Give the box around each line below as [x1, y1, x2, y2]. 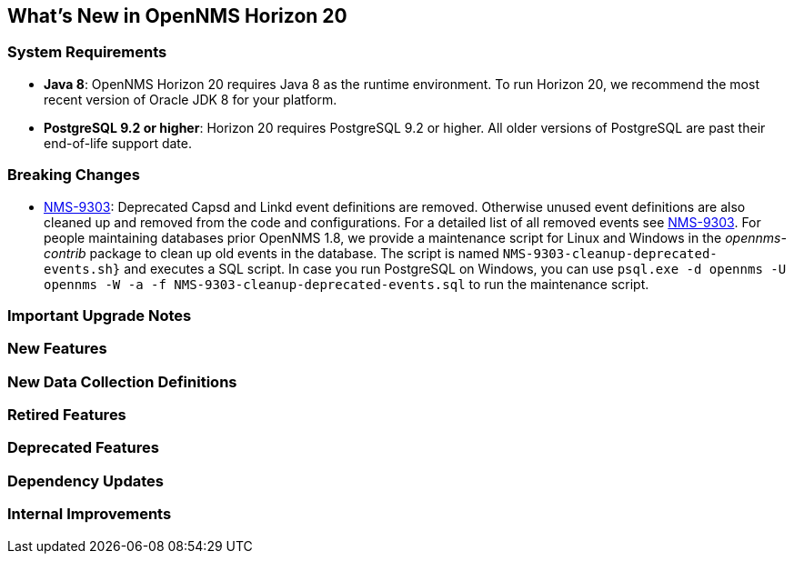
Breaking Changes [7, 165, 141, 185]
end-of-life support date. [44, 135, 193, 151]
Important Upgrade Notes [7, 306, 192, 325]
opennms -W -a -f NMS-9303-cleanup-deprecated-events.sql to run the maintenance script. [44, 275, 649, 292]
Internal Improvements [7, 505, 172, 524]
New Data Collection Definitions [7, 372, 237, 391]
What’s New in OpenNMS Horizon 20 [7, 5, 347, 27]
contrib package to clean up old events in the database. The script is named [44, 245, 499, 261]
